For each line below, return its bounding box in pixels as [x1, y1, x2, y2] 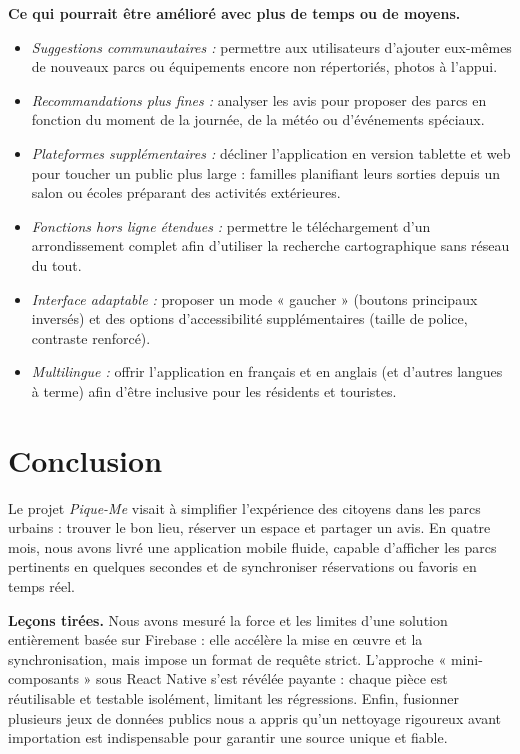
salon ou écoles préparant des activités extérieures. [31, 182, 341, 203]
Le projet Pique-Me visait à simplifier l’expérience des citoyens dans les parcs [8, 497, 481, 518]
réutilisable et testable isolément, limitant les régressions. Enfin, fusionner [8, 687, 459, 708]
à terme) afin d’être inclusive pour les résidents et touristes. [31, 380, 397, 401]
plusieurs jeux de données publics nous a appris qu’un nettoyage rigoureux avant [8, 707, 501, 728]
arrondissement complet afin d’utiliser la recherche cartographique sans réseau [31, 235, 510, 256]
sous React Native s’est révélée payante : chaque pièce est [96, 668, 448, 689]
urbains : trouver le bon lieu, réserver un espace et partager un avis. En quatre [8, 517, 491, 538]
